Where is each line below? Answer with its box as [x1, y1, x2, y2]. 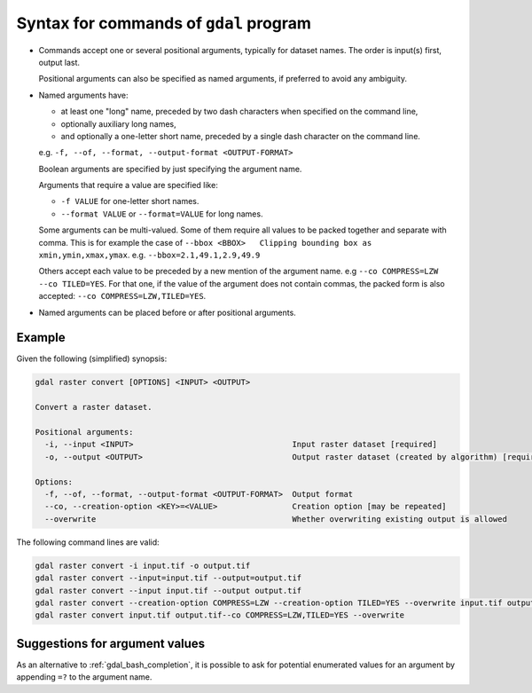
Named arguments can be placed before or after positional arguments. [38, 307, 296, 318]
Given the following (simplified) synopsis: [16, 353, 168, 364]
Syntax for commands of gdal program [16, 13, 312, 33]
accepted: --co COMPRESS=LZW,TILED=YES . [38, 291, 207, 302]
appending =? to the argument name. [16, 672, 153, 682]
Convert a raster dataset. [35, 402, 153, 413]
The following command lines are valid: [16, 537, 160, 547]
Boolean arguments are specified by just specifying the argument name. [38, 163, 302, 174]
